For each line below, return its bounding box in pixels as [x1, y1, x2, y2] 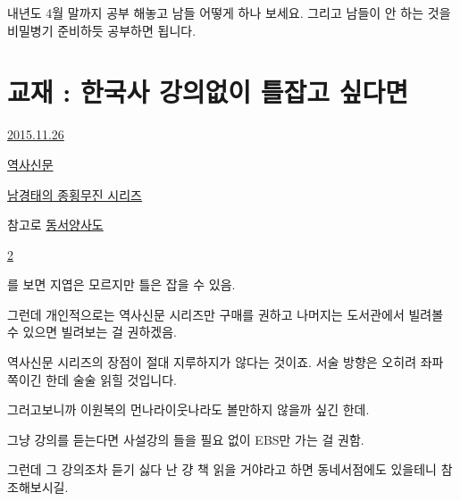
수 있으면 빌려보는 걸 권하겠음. [7, 322, 177, 341]
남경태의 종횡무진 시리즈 [7, 185, 143, 204]
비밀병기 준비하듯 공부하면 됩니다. [7, 21, 197, 39]
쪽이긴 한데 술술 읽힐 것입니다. [7, 370, 177, 388]
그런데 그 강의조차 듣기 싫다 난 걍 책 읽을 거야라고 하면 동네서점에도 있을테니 [7, 460, 437, 479]
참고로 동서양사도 [7, 215, 104, 234]
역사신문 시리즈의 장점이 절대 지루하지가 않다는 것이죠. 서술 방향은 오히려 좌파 [7, 353, 444, 372]
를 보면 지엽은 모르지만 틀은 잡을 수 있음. [7, 275, 236, 294]
